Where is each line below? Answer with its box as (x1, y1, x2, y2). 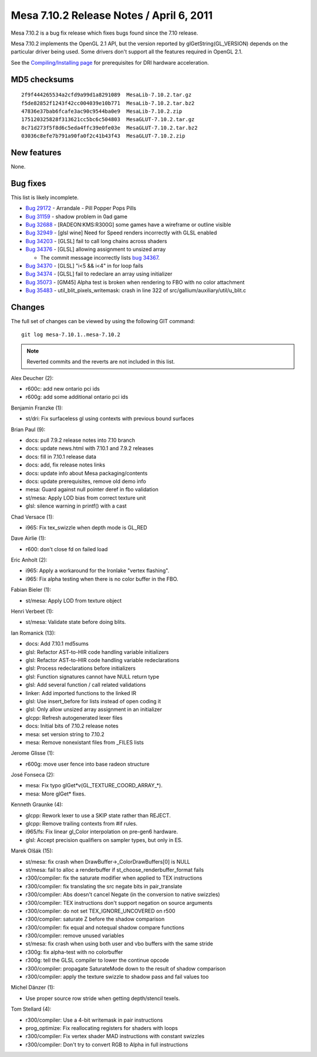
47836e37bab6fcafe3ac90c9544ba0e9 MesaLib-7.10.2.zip (21, 108, 183, 115)
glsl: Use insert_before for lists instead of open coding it (25, 697, 161, 704)
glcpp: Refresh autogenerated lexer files (25, 714, 123, 721)
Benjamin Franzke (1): (11, 404, 63, 411)
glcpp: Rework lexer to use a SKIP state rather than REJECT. (25, 811, 171, 819)
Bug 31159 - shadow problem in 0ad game (25, 213, 127, 220)
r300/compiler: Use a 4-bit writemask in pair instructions (25, 1016, 163, 1024)
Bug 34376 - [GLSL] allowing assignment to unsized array (25, 246, 166, 253)
